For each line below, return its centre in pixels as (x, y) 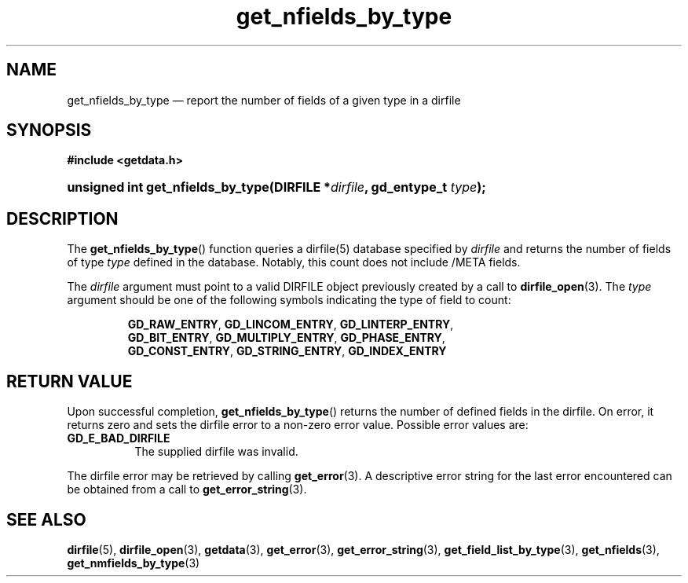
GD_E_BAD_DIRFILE (119, 438)
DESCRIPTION (62, 218)
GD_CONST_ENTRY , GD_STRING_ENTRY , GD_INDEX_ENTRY (287, 351)
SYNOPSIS (49, 130)
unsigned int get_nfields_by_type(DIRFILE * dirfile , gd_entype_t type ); (276, 187)
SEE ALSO (46, 519)
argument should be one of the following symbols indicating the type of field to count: (289, 300)
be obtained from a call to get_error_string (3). (187, 489)
